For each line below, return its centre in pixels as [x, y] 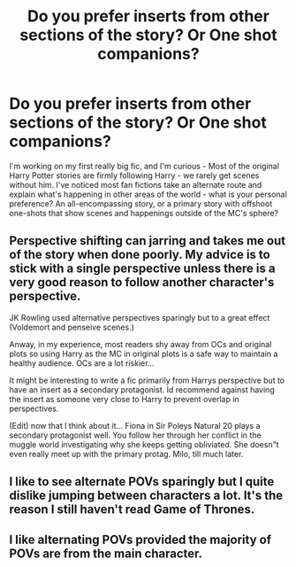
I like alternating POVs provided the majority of [140, 539]
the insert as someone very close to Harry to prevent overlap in [125, 399]
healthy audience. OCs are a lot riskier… [82, 363]
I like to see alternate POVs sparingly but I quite [142, 482]
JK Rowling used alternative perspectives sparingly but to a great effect [140, 317]
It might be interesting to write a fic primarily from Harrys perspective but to [147, 380]
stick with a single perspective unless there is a [142, 269]
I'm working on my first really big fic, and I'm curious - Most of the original [144, 166]
